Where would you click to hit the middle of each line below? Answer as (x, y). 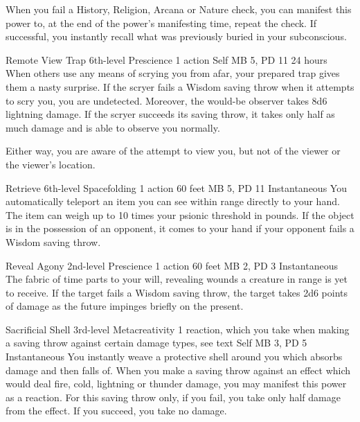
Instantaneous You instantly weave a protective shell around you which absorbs (174, 357)
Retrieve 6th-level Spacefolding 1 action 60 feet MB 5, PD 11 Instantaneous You (176, 187)
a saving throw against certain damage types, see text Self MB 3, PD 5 (156, 343)
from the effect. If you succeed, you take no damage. (116, 411)
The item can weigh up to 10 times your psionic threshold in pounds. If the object (180, 214)
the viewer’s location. (51, 164)
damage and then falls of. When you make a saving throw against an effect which (178, 370)
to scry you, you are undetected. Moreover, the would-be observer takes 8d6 (166, 100)
